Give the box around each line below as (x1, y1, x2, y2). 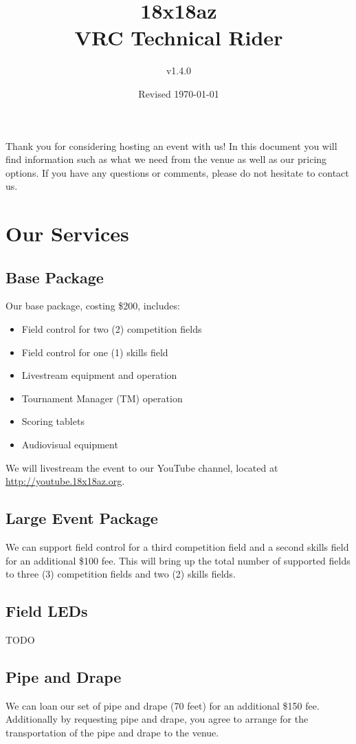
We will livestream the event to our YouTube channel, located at (5, 460, 278, 474)
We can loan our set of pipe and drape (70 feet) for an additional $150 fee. (5, 698, 320, 712)
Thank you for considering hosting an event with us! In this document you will (5, 138, 337, 153)
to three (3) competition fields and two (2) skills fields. (5, 567, 236, 581)
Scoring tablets (21, 414, 85, 428)
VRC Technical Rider (74, 23, 283, 52)
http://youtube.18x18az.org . (5, 474, 125, 488)
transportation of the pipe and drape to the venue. (5, 725, 219, 739)
